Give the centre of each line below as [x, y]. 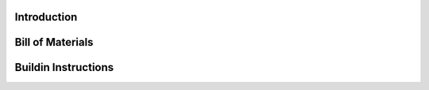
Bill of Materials [54, 42]
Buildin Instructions [64, 67]
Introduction [46, 17]
